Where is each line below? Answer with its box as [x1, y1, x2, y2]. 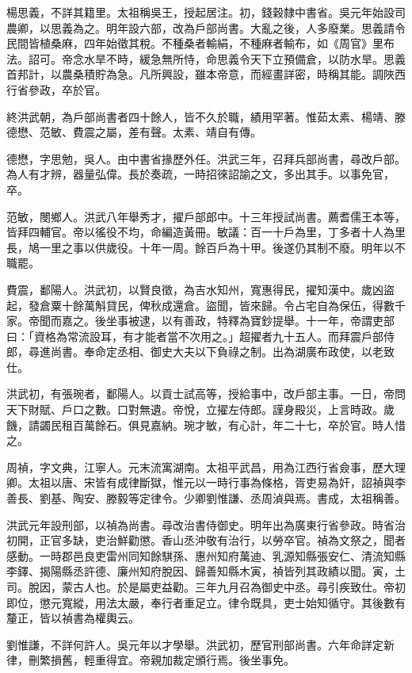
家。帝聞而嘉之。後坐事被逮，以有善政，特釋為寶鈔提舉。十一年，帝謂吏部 [6, 312, 395, 329]
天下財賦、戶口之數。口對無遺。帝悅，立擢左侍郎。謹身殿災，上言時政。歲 [6, 401, 395, 418]
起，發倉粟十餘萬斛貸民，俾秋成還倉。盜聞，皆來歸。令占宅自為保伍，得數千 [6, 296, 406, 313]
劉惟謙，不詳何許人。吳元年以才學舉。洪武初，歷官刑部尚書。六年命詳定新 [6, 636, 395, 652]
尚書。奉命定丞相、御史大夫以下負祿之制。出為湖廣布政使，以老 [50, 343, 383, 360]
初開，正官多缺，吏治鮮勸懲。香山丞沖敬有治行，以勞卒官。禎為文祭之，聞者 [6, 532, 406, 549]
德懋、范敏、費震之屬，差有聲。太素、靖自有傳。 [6, 124, 261, 140]
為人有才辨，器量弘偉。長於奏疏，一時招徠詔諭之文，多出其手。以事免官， [6, 166, 395, 182]
